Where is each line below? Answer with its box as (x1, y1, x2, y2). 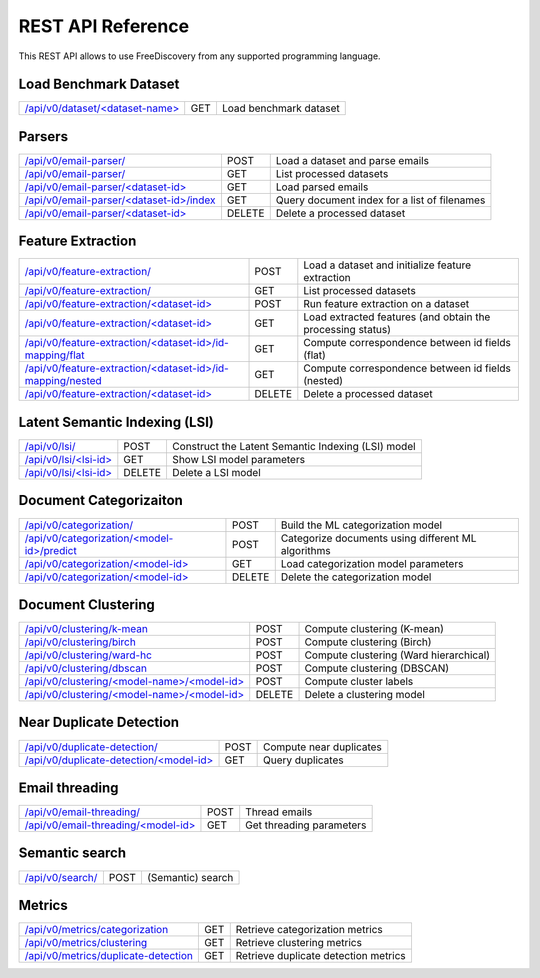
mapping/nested (24, 374, 102, 388)
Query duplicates (262, 753, 344, 767)
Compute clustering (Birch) (304, 635, 432, 649)
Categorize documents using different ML (280, 531, 477, 545)
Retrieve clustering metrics (235, 936, 362, 950)
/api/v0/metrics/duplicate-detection (24, 949, 194, 963)
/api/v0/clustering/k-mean (24, 622, 149, 636)
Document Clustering (18, 596, 155, 613)
